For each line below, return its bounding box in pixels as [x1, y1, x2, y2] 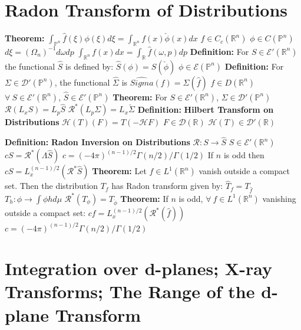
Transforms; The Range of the [5, 279, 255, 303]
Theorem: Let [92, 165, 147, 177]
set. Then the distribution [5, 179, 98, 192]
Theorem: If [120, 192, 168, 204]
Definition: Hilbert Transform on [137, 103, 274, 115]
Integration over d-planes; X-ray [5, 256, 272, 280]
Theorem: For [113, 90, 167, 103]
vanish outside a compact [199, 165, 290, 177]
